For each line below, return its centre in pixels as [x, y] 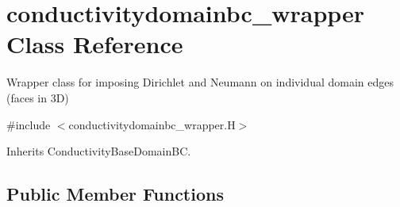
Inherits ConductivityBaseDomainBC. [99, 151]
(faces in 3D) [38, 97]
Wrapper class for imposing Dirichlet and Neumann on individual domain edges [200, 82]
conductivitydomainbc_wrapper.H [152, 124]
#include [29, 124]
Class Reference [95, 44]
